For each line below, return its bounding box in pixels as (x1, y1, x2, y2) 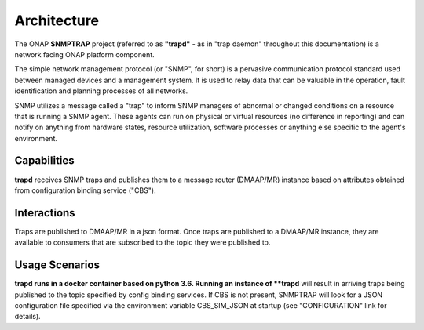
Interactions (14, 206, 75, 219)
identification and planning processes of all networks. (14, 86, 188, 96)
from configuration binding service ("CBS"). (14, 185, 156, 195)
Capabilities (14, 154, 75, 168)
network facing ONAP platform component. (14, 49, 155, 59)
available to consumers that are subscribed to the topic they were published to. (14, 238, 271, 247)
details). (14, 312, 41, 321)
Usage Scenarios (14, 259, 100, 272)
